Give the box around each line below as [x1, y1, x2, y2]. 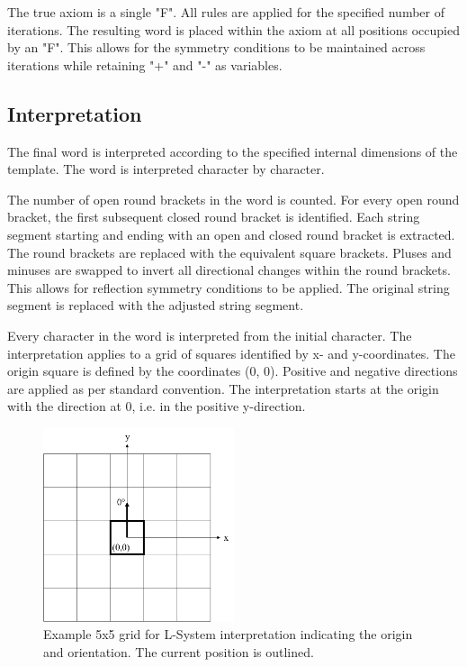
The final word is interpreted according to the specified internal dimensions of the [7, 142, 458, 160]
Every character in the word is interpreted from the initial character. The [7, 325, 412, 344]
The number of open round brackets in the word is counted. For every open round [7, 189, 460, 208]
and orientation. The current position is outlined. [43, 642, 314, 661]
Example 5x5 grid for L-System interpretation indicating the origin [43, 625, 413, 644]
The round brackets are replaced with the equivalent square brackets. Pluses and [7, 242, 452, 261]
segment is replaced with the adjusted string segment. [7, 296, 304, 315]
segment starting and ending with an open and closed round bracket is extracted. [7, 224, 455, 243]
